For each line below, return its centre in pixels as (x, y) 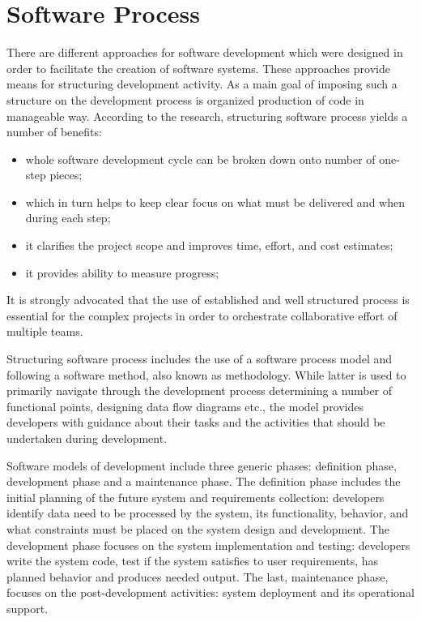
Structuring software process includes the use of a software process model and (200, 359)
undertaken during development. (87, 438)
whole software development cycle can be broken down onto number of (200, 159)
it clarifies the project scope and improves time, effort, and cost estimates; (209, 245)
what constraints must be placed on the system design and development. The (198, 528)
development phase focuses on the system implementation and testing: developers (208, 545)
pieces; (66, 175)
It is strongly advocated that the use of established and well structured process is (208, 300)
